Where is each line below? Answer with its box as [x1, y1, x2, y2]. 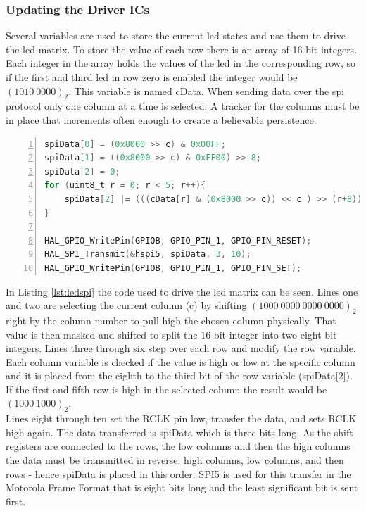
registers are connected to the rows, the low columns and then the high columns [6, 439, 351, 453]
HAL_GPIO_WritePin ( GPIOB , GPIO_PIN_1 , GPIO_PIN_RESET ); [44, 235, 312, 246]
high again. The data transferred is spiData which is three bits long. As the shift [6, 424, 353, 439]
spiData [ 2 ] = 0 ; [44, 166, 120, 177]
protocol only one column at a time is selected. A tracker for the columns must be [6, 99, 360, 113]
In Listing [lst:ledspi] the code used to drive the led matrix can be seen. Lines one [6, 284, 358, 298]
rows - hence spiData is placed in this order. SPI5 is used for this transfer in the [6, 466, 351, 481]
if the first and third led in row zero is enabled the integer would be [6, 70, 298, 84]
